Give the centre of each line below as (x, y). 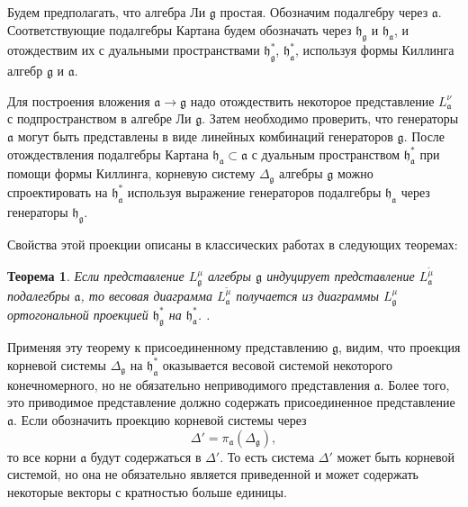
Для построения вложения (79, 100)
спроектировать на (58, 191)
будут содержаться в (146, 456)
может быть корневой (396, 456)
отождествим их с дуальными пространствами (134, 50)
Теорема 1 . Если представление (96, 276)
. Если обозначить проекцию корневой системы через (160, 419)
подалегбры (39, 296)
